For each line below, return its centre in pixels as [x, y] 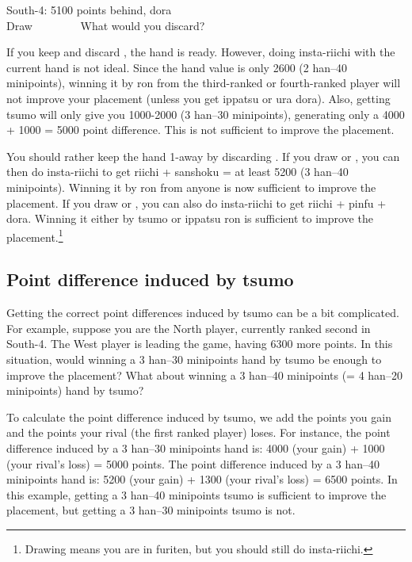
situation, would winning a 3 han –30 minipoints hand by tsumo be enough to [194, 359]
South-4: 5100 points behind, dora [89, 10]
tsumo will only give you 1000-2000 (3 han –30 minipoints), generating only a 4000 [206, 114]
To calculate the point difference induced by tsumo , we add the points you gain [199, 417]
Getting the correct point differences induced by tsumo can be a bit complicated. [203, 313]
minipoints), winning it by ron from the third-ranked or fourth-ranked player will [204, 83]
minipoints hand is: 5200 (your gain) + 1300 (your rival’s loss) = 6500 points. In [202, 479]
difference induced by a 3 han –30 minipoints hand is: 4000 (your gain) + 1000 [196, 447]
